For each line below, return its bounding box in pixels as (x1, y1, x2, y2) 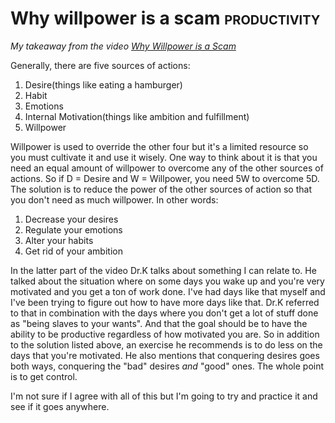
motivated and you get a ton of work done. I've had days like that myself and (10, 285, 326, 297)
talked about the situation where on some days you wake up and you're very (10, 275, 325, 287)
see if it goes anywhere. (10, 400, 110, 412)
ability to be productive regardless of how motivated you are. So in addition (10, 328, 320, 340)
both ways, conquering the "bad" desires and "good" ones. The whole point (10, 360, 325, 372)
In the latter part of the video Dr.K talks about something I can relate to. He (10, 264, 317, 276)
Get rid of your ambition (24, 245, 123, 257)
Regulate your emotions (24, 223, 123, 236)
